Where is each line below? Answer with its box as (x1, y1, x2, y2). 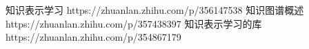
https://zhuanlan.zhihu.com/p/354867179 (6, 30, 181, 44)
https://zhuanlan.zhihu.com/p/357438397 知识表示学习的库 (6, 16, 262, 30)
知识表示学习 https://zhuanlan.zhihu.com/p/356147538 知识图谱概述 (6, 3, 304, 17)
